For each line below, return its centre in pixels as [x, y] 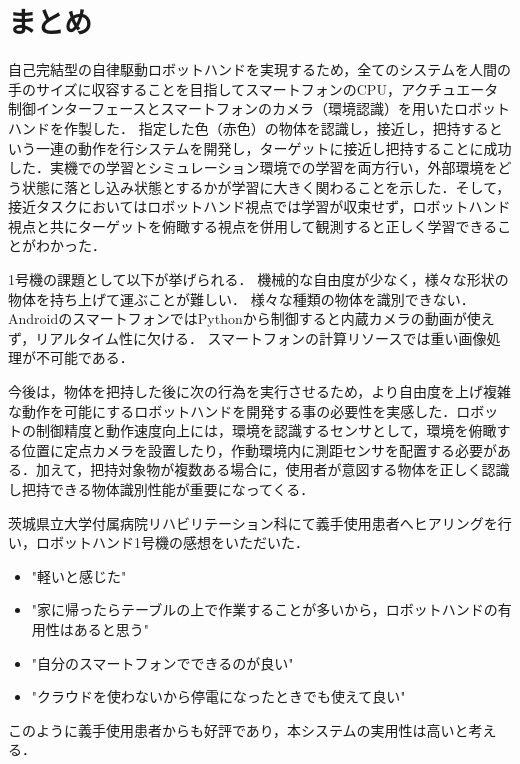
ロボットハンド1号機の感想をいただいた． [172, 542]
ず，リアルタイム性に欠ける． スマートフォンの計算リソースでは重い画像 [247, 337]
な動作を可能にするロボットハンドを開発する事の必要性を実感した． [232, 410]
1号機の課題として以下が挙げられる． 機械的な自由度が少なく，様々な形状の [258, 279]
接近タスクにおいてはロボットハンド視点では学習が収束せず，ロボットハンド [259, 206]
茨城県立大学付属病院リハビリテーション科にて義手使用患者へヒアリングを [253, 522]
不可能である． [84, 357]
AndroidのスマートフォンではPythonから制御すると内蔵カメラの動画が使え [251, 318]
